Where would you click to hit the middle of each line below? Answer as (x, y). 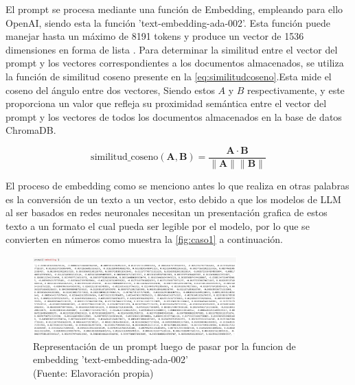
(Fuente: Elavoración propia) (93, 372)
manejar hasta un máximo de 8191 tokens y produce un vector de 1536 (155, 36)
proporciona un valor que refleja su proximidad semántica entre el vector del (166, 103)
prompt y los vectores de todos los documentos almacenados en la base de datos (174, 116)
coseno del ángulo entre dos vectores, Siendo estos (110, 90)
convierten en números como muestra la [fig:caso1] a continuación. (144, 239)
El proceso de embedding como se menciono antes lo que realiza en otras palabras (177, 185)
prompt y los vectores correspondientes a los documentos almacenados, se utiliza (175, 63)
